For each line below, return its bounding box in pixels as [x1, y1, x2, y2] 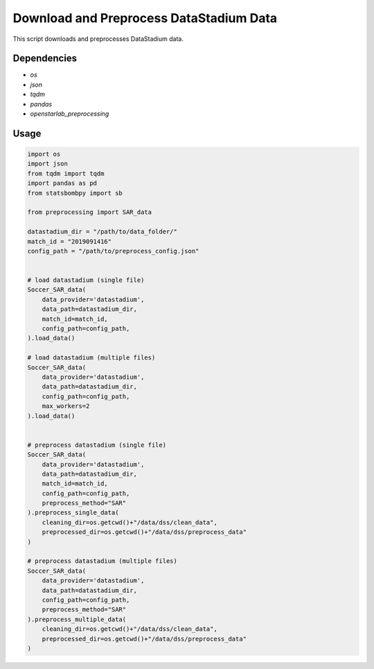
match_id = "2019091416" [27, 238, 112, 245]
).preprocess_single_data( [27, 509, 119, 517]
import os [27, 150, 61, 159]
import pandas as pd [27, 179, 97, 187]
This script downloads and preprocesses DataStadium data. [12, 35, 184, 43]
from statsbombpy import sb [27, 189, 123, 197]
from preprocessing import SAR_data [27, 208, 152, 216]
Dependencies [12, 53, 78, 64]
